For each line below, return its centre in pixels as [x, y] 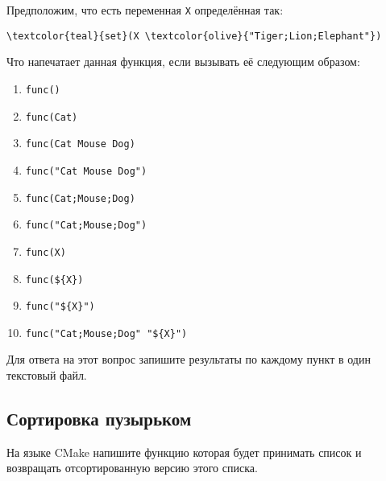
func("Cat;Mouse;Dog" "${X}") [106, 333]
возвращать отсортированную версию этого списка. [132, 468]
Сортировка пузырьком [99, 419]
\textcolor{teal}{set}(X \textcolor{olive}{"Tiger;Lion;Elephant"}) [194, 36]
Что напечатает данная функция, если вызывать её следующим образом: [183, 62]
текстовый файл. [47, 375]
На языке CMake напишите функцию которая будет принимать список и [184, 452]
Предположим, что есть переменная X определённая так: [145, 10]
